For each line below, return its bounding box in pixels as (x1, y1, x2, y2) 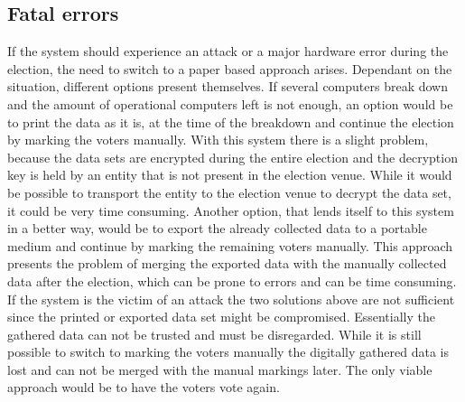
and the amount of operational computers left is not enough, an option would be (7, 94, 453, 113)
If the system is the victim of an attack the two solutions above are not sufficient (7, 289, 455, 308)
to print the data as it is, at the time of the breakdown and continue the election (7, 112, 454, 131)
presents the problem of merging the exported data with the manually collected (7, 254, 447, 273)
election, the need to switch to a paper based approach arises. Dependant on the (7, 59, 452, 78)
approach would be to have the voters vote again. (7, 378, 280, 397)
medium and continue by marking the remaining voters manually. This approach (7, 236, 453, 255)
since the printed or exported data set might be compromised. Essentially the (7, 307, 435, 326)
